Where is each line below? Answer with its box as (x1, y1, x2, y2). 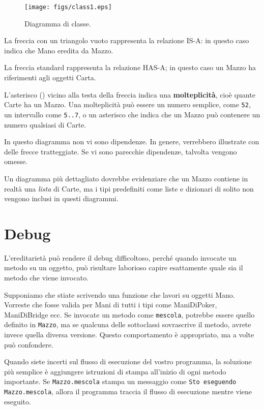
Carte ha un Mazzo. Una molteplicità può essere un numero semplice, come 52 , (4, 99, 251, 110)
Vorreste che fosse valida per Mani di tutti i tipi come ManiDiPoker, (4, 299, 217, 310)
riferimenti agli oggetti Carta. (4, 72, 96, 83)
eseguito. (4, 396, 31, 406)
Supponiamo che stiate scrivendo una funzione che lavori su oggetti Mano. (4, 289, 235, 300)
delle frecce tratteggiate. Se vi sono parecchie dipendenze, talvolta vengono (4, 146, 237, 156)
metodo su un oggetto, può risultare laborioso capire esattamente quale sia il (4, 262, 243, 273)
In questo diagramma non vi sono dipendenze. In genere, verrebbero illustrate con (4, 136, 259, 147)
